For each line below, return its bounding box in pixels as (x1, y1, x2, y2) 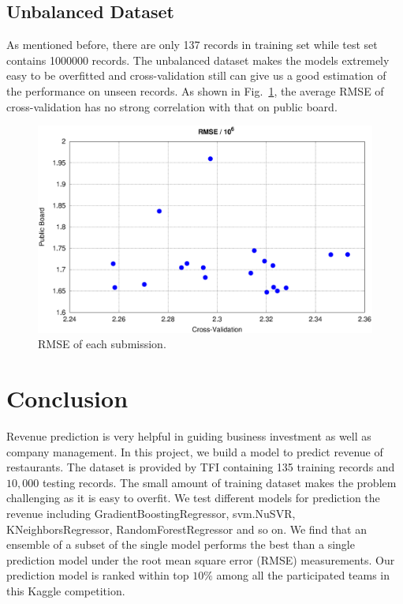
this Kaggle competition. (6, 582, 125, 598)
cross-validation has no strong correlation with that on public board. (6, 98, 338, 114)
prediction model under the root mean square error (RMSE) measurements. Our (6, 551, 395, 568)
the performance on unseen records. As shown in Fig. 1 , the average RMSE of (6, 82, 384, 99)
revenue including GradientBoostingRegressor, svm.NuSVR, (6, 505, 296, 521)
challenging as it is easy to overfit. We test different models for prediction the (6, 490, 380, 506)
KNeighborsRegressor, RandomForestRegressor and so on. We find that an (6, 520, 367, 537)
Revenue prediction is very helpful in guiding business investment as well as (6, 428, 371, 444)
